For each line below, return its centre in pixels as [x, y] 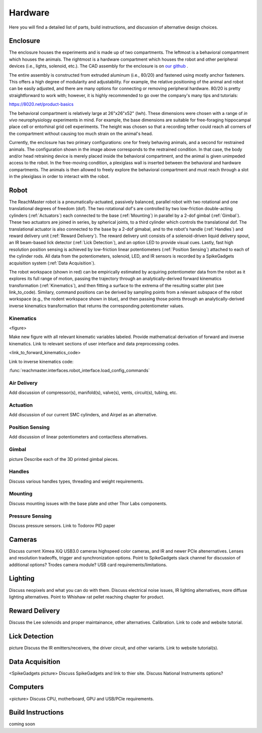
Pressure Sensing [30, 516]
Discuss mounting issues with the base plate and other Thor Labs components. [88, 503]
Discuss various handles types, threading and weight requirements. [76, 481]
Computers [26, 687]
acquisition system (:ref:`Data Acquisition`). [52, 263]
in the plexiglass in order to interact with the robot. [59, 177]
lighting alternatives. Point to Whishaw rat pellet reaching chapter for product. [87, 597]
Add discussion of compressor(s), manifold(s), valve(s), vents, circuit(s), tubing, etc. [93, 392]
